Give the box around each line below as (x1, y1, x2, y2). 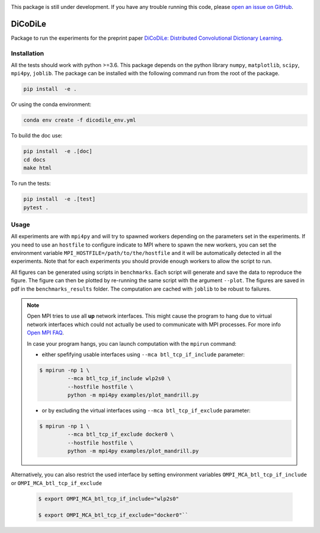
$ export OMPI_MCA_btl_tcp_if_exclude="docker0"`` (38, 512, 189, 519)
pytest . (23, 204, 49, 210)
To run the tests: (11, 180, 51, 187)
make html (23, 165, 52, 171)
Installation (11, 49, 44, 58)
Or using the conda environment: (11, 101, 92, 108)
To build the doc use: (11, 132, 63, 139)
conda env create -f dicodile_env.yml (23, 117, 136, 124)
